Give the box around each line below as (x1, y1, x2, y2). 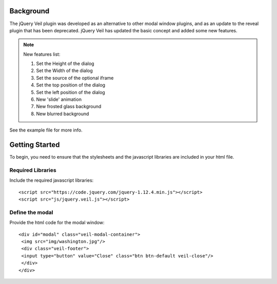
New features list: (23, 51, 61, 57)
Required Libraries (9, 166, 56, 173)
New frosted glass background (36, 103, 102, 110)
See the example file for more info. (9, 127, 83, 133)
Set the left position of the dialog (36, 89, 105, 95)
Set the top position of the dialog (36, 82, 105, 88)
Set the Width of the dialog (36, 68, 93, 74)
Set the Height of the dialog (36, 60, 94, 67)
